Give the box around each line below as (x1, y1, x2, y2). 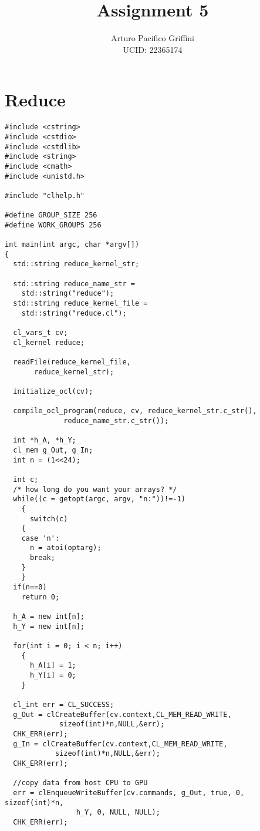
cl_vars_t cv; (13, 329, 68, 337)
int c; (13, 475, 39, 484)
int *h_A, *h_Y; (13, 436, 76, 445)
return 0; (21, 592, 60, 601)
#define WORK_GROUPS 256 (5, 220, 102, 229)
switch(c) (29, 514, 68, 523)
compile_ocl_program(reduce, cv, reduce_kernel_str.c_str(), (13, 407, 257, 415)
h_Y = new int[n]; (13, 622, 85, 631)
